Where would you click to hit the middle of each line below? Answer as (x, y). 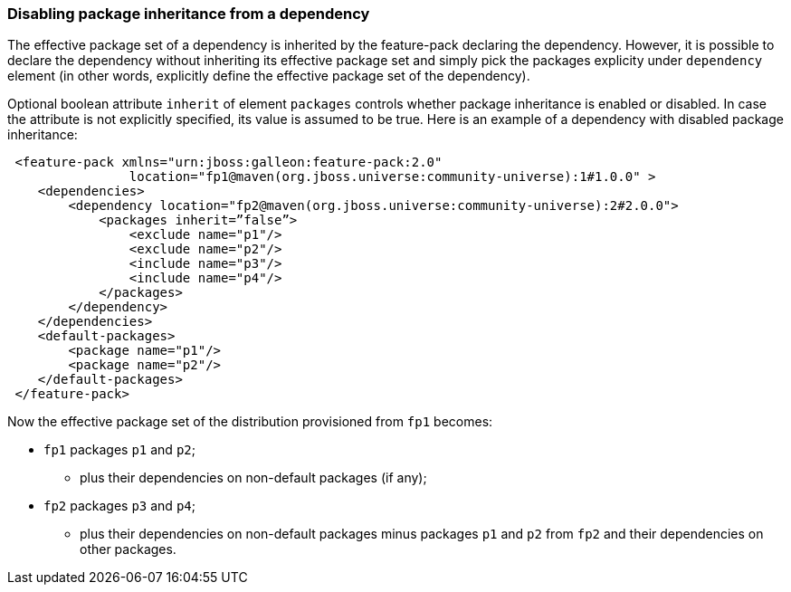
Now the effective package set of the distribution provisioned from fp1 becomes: (250, 422)
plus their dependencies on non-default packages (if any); (253, 478)
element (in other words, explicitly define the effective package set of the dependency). (269, 76)
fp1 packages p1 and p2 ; (119, 450)
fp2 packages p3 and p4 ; (119, 506)
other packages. (128, 549)
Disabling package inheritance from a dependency (189, 14)
